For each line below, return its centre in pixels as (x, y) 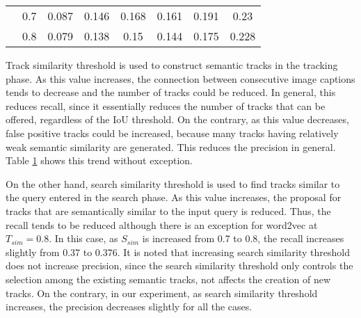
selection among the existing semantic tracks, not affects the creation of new (168, 279)
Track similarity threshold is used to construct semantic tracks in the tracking (172, 65)
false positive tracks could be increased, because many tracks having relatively (172, 133)
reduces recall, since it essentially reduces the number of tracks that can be (166, 105)
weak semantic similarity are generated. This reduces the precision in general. (171, 146)
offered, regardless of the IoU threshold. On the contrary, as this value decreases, (177, 119)
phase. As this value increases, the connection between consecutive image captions (180, 78)
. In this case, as (83, 238)
